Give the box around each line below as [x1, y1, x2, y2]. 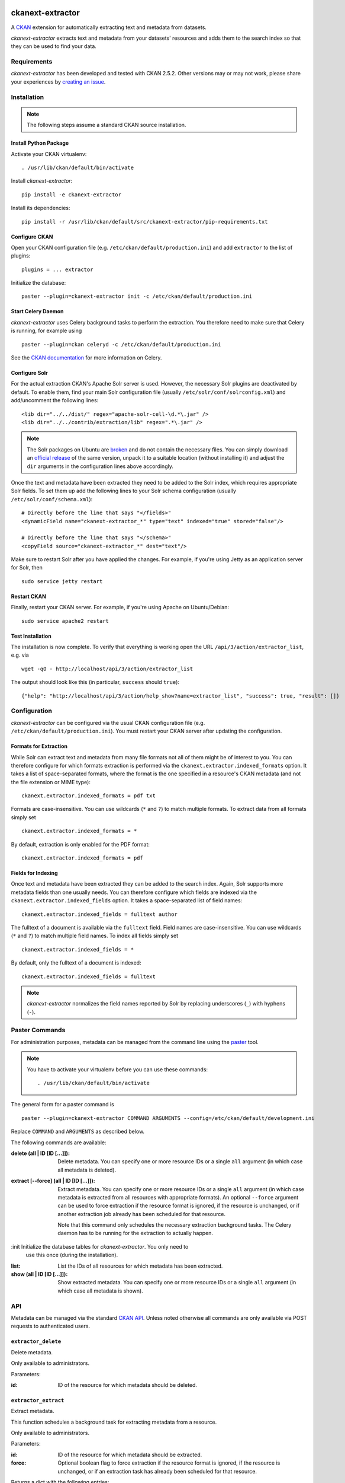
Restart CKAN [11, 593, 47, 600]
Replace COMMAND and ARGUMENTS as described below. [11, 1128, 145, 1135]
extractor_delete [11, 1338, 62, 1345]
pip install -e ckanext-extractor [21, 191, 121, 198]
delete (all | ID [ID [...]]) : [11, 1150, 70, 1157]
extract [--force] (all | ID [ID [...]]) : [11, 1178, 96, 1185]
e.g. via [11, 651, 29, 658]
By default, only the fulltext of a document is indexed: [11, 959, 141, 966]
